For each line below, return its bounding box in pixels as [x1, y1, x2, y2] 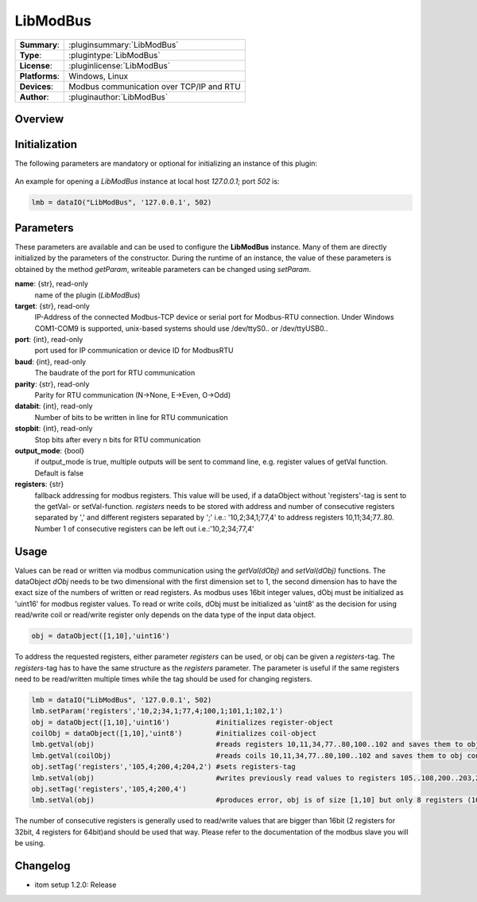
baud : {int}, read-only [14, 356, 87, 366]
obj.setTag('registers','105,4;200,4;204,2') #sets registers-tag [31, 762, 296, 772]
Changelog [14, 859, 71, 873]
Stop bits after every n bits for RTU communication [34, 434, 201, 445]
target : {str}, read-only [14, 301, 91, 310]
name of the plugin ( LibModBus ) [34, 290, 141, 300]
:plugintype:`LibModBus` [68, 49, 161, 60]
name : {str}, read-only [14, 279, 89, 289]
